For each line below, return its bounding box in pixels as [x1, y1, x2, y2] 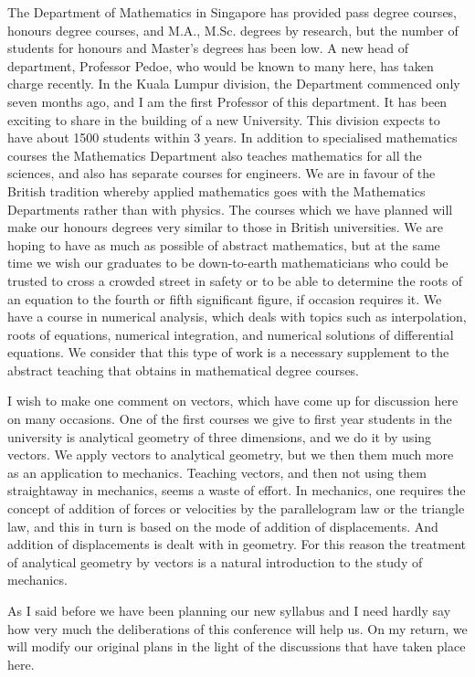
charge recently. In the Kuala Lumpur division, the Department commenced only [7, 74, 460, 93]
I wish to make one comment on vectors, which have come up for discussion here [7, 391, 459, 410]
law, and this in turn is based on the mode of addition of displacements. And [7, 516, 438, 535]
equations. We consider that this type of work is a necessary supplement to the [7, 343, 449, 362]
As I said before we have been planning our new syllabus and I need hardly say [7, 601, 451, 619]
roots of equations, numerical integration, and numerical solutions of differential [7, 324, 454, 344]
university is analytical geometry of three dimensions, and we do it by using [7, 427, 432, 446]
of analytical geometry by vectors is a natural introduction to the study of [7, 552, 423, 571]
